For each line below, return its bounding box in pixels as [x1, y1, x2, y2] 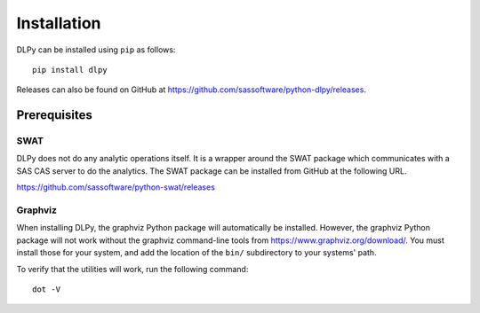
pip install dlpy [32, 65, 108, 74]
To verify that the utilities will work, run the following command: [16, 263, 249, 274]
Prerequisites [16, 107, 92, 123]
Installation [16, 13, 101, 33]
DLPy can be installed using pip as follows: [16, 44, 176, 55]
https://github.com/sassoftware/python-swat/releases [16, 182, 215, 192]
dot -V [32, 284, 61, 294]
